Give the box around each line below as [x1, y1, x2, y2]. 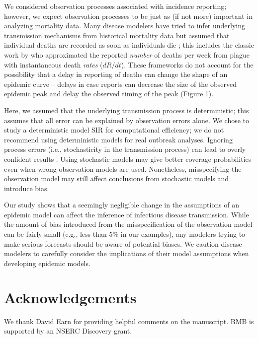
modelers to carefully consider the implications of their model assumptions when [4, 248, 249, 259]
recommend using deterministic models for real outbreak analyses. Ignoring [4, 134, 233, 144]
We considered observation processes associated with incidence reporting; [4, 1, 227, 11]
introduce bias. [4, 183, 49, 193]
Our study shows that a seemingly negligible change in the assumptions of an [4, 200, 240, 210]
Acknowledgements [4, 287, 137, 307]
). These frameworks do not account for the [121, 59, 254, 69]
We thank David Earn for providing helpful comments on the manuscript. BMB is [4, 316, 254, 326]
